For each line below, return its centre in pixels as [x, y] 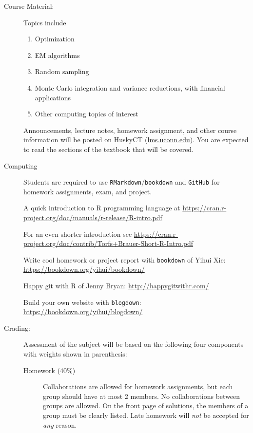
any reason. [60, 424]
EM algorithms [57, 55]
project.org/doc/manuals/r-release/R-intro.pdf [93, 217]
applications [53, 97]
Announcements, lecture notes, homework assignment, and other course [130, 130]
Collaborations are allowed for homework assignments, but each [138, 386]
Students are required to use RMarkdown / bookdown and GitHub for [122, 182]
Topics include [45, 22]
